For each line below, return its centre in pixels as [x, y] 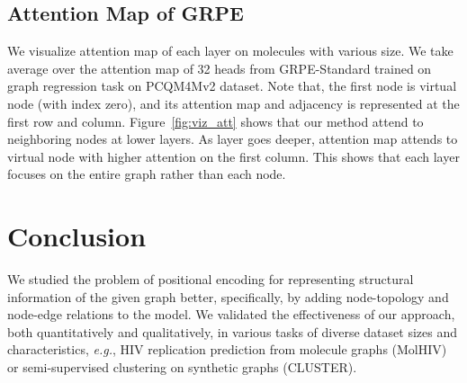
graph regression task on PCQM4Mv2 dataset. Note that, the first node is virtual [232, 86]
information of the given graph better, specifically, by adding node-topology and [228, 296]
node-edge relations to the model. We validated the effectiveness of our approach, [231, 314]
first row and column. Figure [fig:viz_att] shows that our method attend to [216, 121]
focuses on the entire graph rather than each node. [147, 174]
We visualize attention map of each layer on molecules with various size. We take [230, 51]
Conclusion [77, 236]
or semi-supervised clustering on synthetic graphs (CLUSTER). [182, 367]
